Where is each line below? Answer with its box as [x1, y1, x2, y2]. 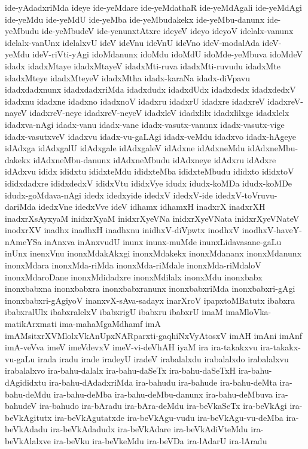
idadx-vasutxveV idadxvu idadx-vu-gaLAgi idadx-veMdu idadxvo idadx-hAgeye [5, 130, 296, 142]
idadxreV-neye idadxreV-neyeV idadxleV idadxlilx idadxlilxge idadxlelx [29, 106, 289, 119]
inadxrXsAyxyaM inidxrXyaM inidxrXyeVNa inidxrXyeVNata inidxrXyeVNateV [5, 212, 300, 224]
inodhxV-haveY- [242, 224, 302, 236]
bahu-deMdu [5, 387, 51, 400]
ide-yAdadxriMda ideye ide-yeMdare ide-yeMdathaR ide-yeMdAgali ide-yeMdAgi [5, 1, 302, 13]
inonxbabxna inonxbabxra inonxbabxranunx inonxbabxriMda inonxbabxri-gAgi [5, 282, 295, 295]
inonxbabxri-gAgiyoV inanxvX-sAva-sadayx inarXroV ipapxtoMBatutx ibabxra [5, 294, 295, 306]
